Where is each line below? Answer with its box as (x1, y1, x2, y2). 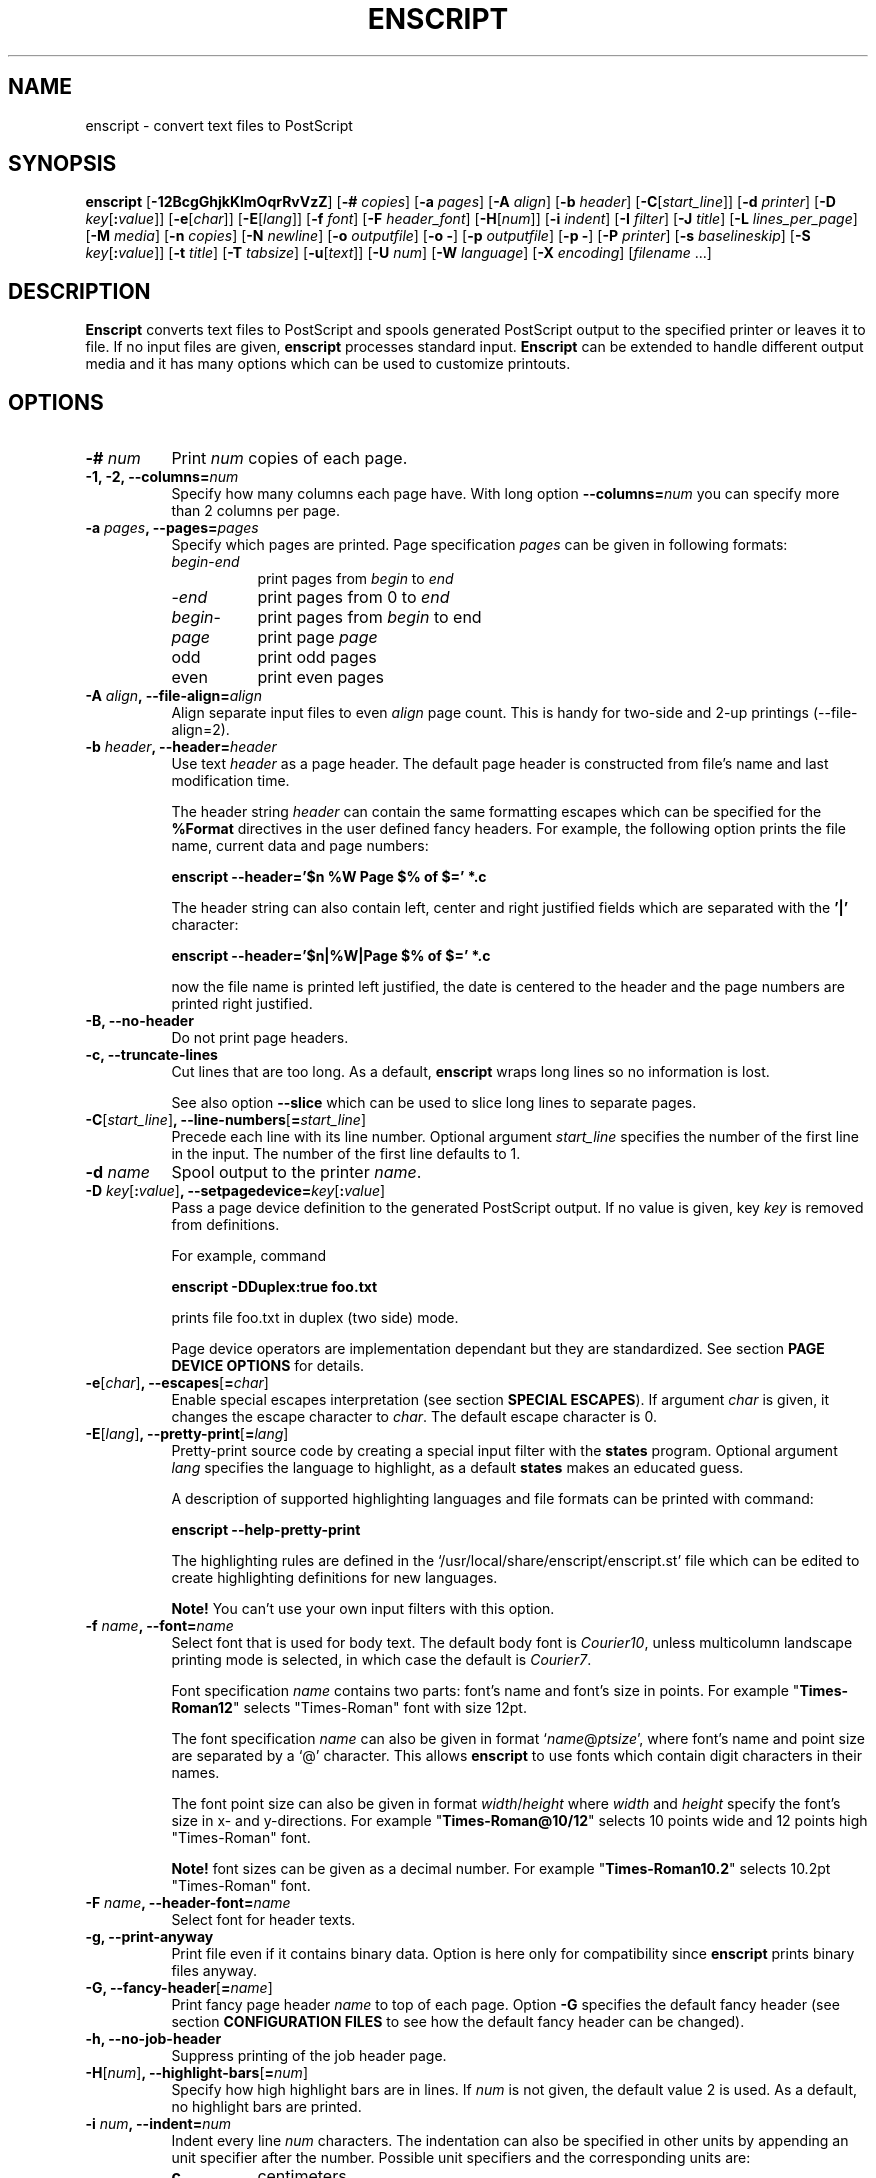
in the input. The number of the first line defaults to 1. (171, 1145, 521, 1163)
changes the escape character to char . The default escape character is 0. (171, 1408, 657, 1426)
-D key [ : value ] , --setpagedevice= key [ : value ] (85, 1182, 386, 1200)
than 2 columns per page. (171, 502, 341, 520)
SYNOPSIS (8, 151, 117, 177)
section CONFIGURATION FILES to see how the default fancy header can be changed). (171, 2013, 745, 2031)
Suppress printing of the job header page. (171, 2047, 447, 2065)
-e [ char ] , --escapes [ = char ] (85, 1374, 269, 1392)
